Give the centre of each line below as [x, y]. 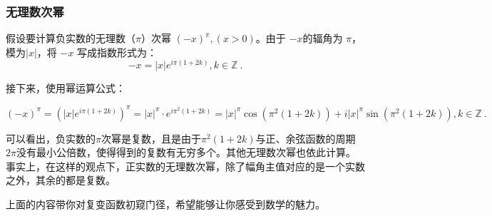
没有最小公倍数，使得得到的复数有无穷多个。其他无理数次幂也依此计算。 [186, 152]
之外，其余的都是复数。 [61, 180]
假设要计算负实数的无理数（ [71, 38]
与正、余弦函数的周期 [306, 138]
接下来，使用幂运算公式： [66, 88]
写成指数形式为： [117, 52]
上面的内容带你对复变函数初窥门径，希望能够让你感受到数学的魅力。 [165, 204]
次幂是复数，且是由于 [151, 138]
